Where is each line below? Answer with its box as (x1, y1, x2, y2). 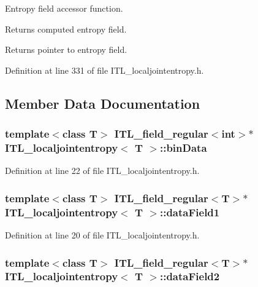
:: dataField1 (159, 204, 220, 219)
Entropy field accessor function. (5, 2, 123, 14)
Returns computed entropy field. (5, 22, 127, 35)
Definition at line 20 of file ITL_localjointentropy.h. (5, 229, 200, 242)
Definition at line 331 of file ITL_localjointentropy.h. (5, 63, 204, 76)
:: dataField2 (159, 269, 220, 284)
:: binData (159, 140, 207, 155)
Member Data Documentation (5, 93, 200, 112)
